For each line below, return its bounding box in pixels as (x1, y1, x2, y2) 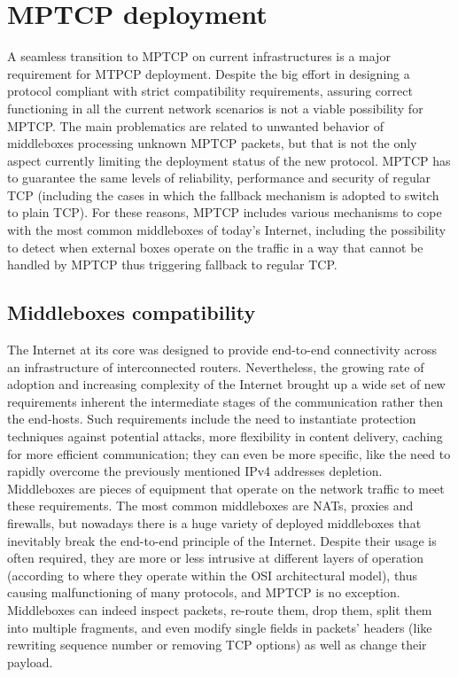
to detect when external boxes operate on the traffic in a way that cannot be (7, 237, 423, 256)
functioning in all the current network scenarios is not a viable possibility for (7, 98, 423, 117)
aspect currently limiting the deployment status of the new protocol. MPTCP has (7, 151, 451, 169)
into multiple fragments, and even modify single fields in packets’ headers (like (7, 618, 432, 636)
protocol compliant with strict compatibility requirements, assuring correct (7, 82, 413, 100)
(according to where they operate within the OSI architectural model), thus (7, 565, 418, 584)
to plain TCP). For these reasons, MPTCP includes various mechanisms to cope (7, 203, 442, 222)
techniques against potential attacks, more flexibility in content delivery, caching (7, 427, 443, 446)
